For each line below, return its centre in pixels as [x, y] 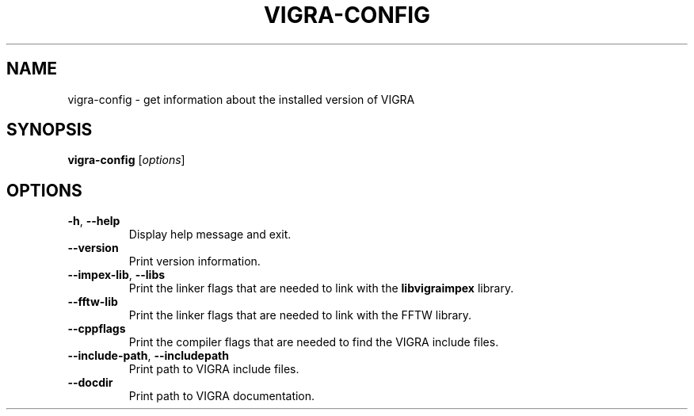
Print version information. [194, 261]
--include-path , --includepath [148, 356]
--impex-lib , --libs [116, 275]
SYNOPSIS [50, 130]
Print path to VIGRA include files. [214, 369]
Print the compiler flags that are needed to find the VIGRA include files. [314, 342]
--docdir [90, 383]
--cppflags [97, 329]
